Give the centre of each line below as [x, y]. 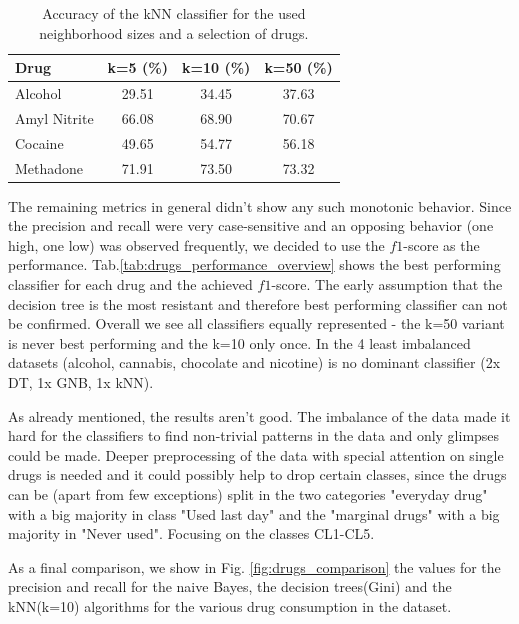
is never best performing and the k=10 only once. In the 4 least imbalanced [239, 342]
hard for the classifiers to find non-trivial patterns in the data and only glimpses [254, 435]
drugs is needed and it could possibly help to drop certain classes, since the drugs [257, 474]
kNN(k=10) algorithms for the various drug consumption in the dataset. [230, 605]
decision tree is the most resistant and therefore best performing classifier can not [258, 303]
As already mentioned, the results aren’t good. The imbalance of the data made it [259, 415]
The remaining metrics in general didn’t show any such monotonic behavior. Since [260, 205]
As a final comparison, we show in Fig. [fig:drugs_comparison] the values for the [254, 566]
